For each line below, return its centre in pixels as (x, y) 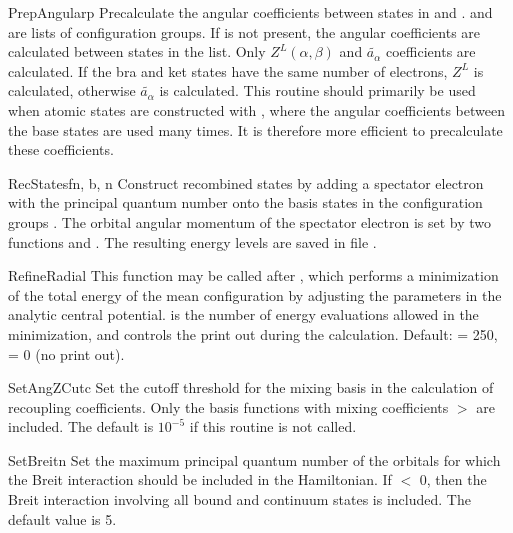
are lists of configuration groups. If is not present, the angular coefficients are (244, 31)
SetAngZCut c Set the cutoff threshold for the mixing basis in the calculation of (251, 387)
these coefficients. (61, 149)
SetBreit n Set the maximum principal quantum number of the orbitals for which (254, 459)
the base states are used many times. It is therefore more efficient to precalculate (255, 129)
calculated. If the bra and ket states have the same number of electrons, (228, 70)
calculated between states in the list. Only (137, 51)
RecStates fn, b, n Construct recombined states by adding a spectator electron (246, 182)
